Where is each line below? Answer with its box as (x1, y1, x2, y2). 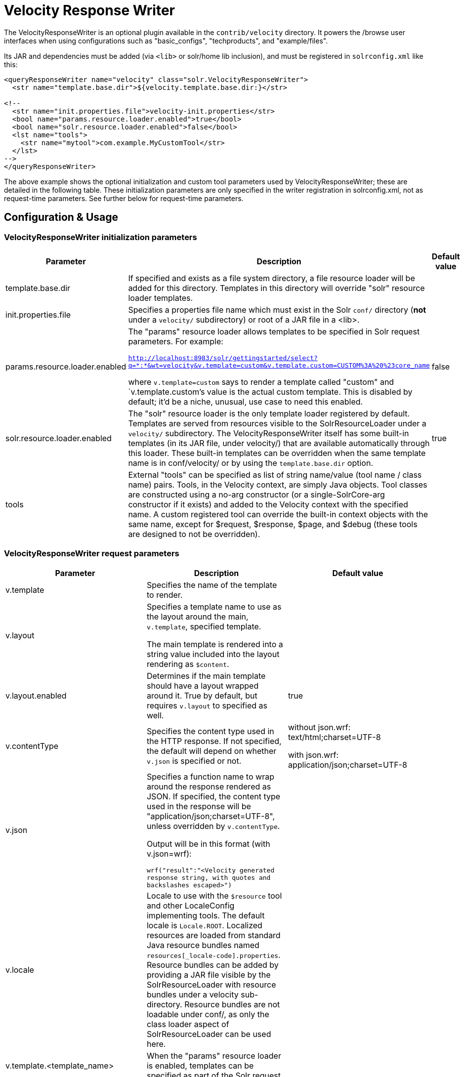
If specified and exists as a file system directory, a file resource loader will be (128, 273, 415, 283)
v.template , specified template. (146, 621, 261, 631)
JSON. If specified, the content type (146, 791, 281, 801)
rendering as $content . (146, 659, 229, 669)
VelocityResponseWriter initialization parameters (4, 232, 197, 242)
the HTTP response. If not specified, (146, 736, 282, 746)
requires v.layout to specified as (146, 700, 267, 710)
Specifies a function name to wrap (146, 771, 274, 782)
